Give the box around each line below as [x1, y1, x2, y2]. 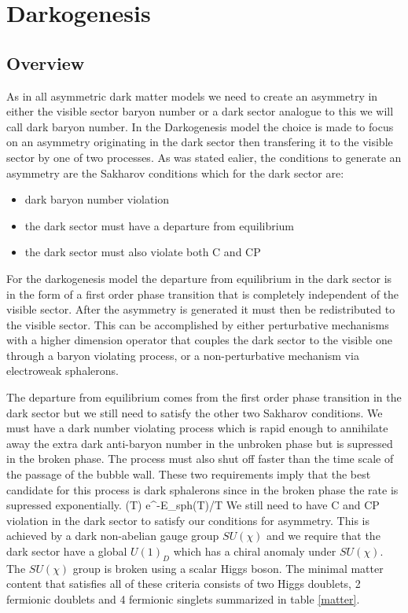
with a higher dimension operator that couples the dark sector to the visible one [6, 332, 392, 348]
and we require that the [266, 527, 380, 544]
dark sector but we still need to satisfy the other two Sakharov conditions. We [6, 404, 383, 420]
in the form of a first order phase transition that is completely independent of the [6, 285, 399, 302]
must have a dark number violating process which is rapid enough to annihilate [6, 420, 388, 436]
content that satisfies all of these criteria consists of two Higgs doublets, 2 [6, 575, 361, 592]
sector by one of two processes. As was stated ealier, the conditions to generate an [6, 149, 402, 165]
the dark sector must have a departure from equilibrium [24, 217, 295, 233]
